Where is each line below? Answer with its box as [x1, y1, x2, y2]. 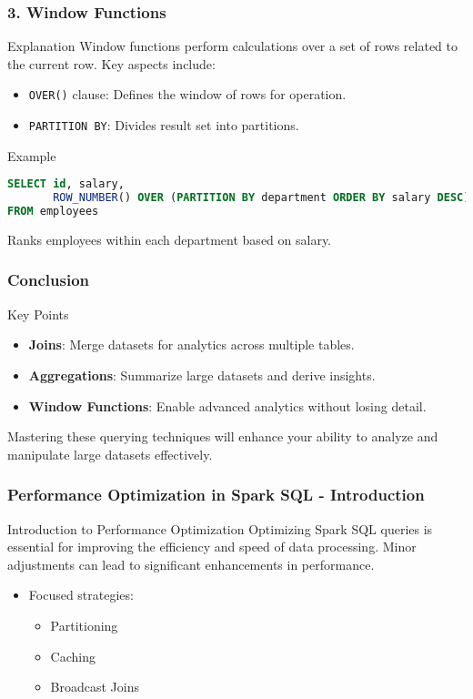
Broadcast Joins [50, 677, 140, 696]
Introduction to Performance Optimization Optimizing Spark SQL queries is [7, 519, 433, 538]
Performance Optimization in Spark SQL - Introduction [7, 483, 425, 506]
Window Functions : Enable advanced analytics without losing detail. [28, 396, 427, 415]
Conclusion [7, 268, 89, 291]
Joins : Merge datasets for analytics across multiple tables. [28, 335, 355, 354]
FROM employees [7, 205, 99, 218]
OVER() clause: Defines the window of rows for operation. [28, 85, 347, 104]
